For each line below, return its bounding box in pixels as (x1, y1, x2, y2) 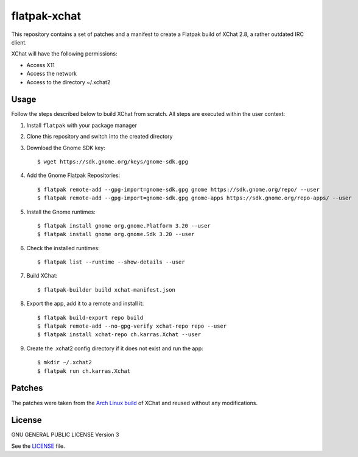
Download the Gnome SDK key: (26, 144, 106, 151)
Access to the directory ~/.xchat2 (26, 78, 111, 85)
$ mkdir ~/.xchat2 (37, 359, 93, 366)
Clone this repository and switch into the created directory (26, 133, 173, 140)
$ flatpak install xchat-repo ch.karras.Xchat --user (37, 331, 201, 338)
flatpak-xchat (11, 9, 82, 23)
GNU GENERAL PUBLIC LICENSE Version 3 (11, 431, 119, 439)
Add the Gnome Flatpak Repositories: (26, 171, 121, 179)
